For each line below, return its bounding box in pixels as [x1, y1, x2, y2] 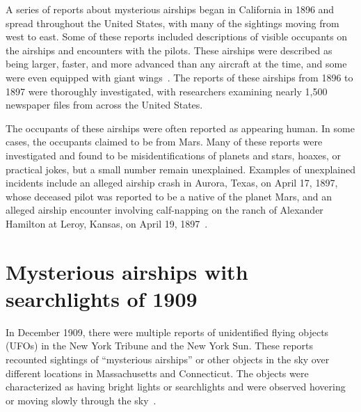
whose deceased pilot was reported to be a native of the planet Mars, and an [6, 189, 332, 203]
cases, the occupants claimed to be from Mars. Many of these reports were [6, 134, 323, 149]
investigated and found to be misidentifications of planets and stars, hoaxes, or [6, 148, 342, 162]
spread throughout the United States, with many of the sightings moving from [6, 15, 339, 30]
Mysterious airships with [6, 257, 248, 285]
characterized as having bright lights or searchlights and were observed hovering [6, 379, 346, 394]
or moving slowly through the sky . [6, 393, 157, 407]
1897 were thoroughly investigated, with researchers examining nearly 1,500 [6, 84, 328, 98]
